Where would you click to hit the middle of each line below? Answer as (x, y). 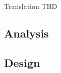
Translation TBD (31, 6)
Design (22, 62)
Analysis (26, 33)
